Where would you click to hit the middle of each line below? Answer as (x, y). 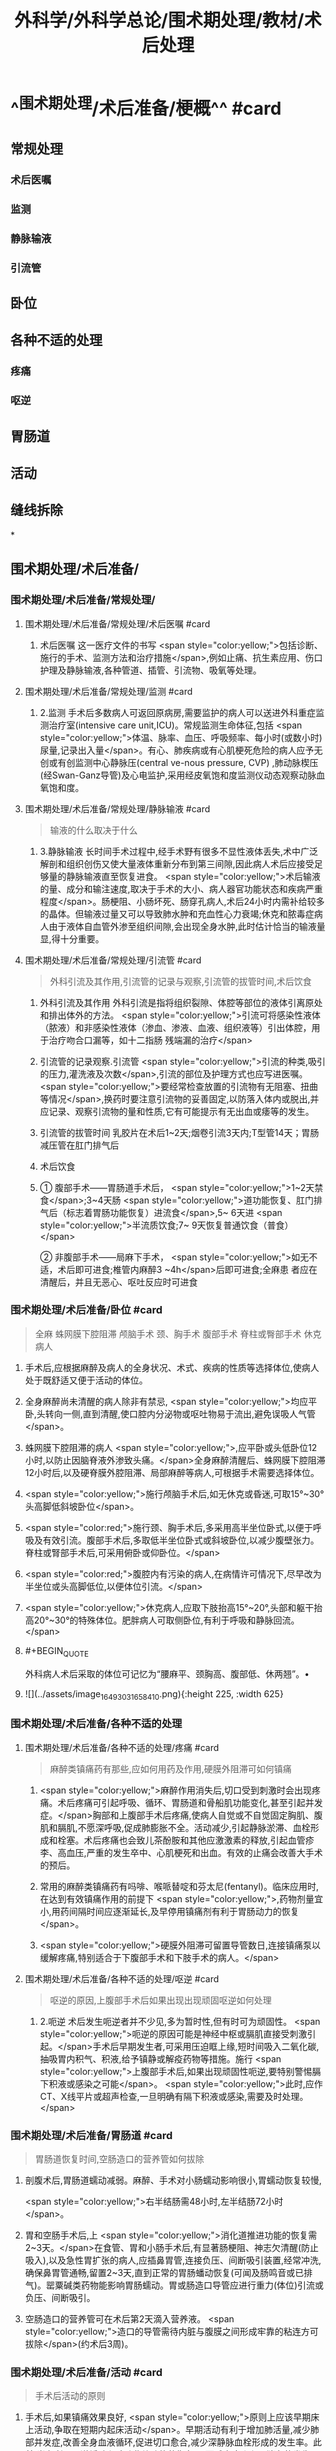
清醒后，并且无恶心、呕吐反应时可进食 (118, 1282)
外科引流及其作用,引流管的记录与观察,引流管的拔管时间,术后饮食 (180, 981)
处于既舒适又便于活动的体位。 (86, 1380)
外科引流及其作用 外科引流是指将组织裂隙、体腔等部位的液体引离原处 (181, 1002)
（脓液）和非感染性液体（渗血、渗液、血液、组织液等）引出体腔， (175, 1027)
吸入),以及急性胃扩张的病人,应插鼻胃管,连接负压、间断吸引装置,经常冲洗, (173, 2260)
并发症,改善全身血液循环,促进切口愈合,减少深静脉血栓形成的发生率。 (173, 2442)
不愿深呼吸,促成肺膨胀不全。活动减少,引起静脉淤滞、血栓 (194, 1827)
